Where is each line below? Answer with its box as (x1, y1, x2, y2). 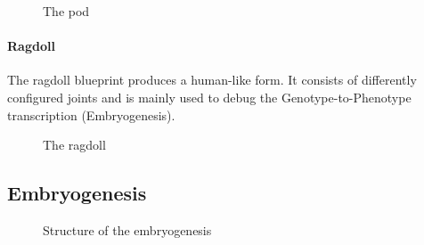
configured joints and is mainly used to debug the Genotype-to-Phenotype (7, 87, 412, 106)
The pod (43, 2, 90, 20)
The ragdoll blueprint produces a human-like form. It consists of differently (7, 70, 417, 89)
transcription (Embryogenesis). (7, 105, 175, 124)
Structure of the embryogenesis (43, 220, 212, 239)
